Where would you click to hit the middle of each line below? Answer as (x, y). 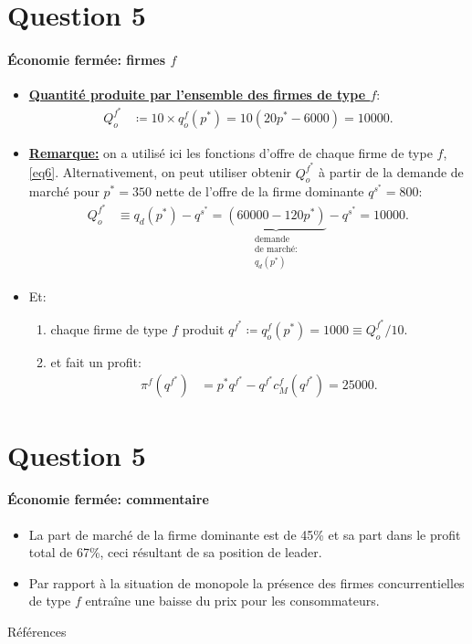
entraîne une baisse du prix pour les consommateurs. (232, 601)
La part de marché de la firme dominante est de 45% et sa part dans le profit (245, 534)
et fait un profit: (96, 361)
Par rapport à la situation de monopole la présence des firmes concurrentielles (246, 582)
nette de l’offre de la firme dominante (260, 191)
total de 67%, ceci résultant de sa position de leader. (175, 552)
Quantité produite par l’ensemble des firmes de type (197, 95)
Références (37, 631)
